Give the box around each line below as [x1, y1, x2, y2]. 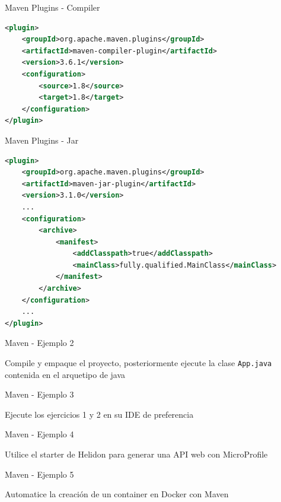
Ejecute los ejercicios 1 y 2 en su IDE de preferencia [5, 408, 194, 420]
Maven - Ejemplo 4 [5, 428, 74, 440]
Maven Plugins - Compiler [5, 1, 100, 13]
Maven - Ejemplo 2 [5, 336, 74, 349]
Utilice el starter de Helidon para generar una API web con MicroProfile [5, 448, 268, 460]
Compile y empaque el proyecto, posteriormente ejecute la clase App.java [5, 357, 272, 369]
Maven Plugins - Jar [5, 134, 79, 146]
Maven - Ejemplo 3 [5, 388, 74, 401]
